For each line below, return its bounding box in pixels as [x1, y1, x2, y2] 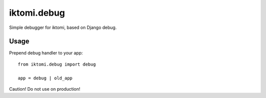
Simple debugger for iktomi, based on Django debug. [9, 24, 117, 30]
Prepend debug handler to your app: [9, 50, 83, 56]
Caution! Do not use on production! [9, 86, 81, 92]
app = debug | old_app [18, 75, 73, 81]
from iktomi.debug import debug [18, 61, 96, 67]
